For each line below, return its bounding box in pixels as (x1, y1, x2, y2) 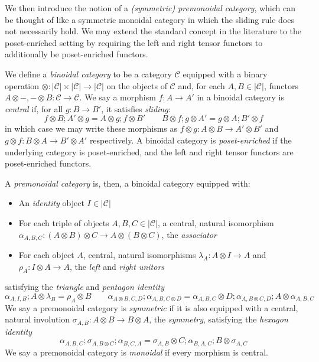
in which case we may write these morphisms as (5, 122, 178, 135)
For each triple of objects (18, 216, 109, 229)
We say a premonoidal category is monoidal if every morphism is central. (5, 345, 268, 358)
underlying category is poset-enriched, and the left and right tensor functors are (5, 145, 294, 158)
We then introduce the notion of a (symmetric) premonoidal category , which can (5, 2, 295, 14)
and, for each (178, 79, 225, 92)
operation (5, 79, 40, 92)
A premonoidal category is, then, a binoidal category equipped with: (5, 177, 250, 189)
